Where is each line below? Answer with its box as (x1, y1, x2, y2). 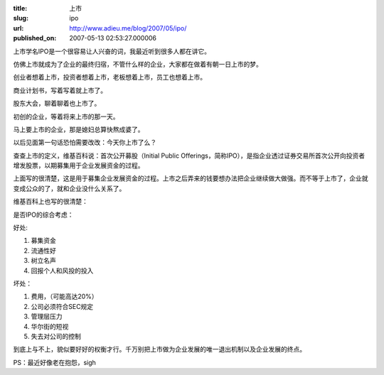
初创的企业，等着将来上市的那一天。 (13, 112, 119, 121)
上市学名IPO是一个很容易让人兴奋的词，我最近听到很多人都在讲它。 (13, 47, 211, 55)
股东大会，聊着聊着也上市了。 (13, 99, 101, 108)
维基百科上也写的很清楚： (13, 197, 88, 206)
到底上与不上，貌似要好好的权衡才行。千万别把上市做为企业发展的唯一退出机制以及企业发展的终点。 (13, 345, 306, 354)
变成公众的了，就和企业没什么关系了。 (13, 184, 126, 192)
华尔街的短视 (31, 322, 69, 330)
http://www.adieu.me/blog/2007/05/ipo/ (69, 23, 187, 32)
